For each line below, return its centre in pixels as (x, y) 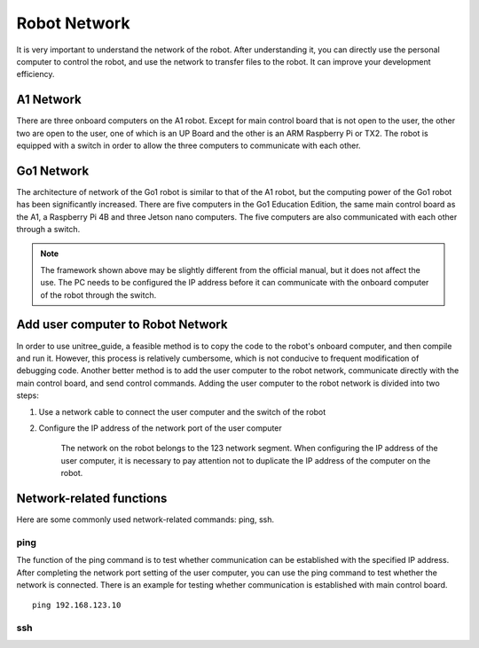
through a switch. (48, 230)
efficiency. (35, 74)
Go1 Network (53, 171)
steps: (27, 395)
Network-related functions (92, 498)
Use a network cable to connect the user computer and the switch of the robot (182, 411)
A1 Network (49, 100)
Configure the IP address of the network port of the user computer (161, 428)
